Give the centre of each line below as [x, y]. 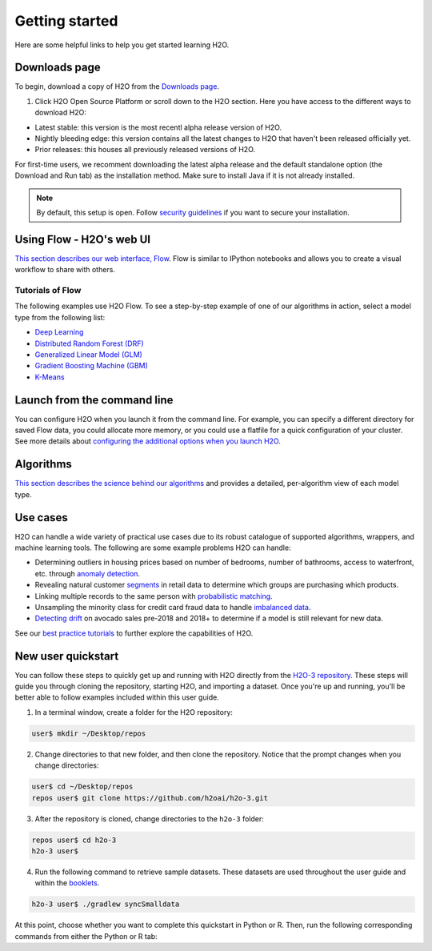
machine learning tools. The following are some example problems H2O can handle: [153, 548]
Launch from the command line [94, 400]
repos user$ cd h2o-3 [74, 840]
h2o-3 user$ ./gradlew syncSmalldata [106, 904]
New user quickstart [67, 656]
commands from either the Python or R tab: [86, 936]
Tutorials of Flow [48, 291]
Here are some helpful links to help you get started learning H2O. [122, 45]
